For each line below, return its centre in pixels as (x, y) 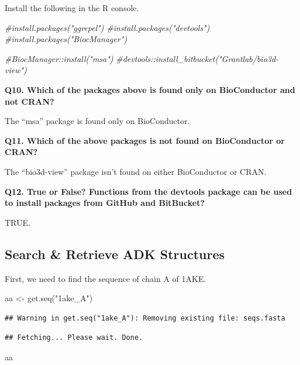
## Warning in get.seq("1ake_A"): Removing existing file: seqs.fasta (145, 318)
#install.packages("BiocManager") (66, 39)
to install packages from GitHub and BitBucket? (105, 203)
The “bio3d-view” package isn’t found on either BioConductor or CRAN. (136, 171)
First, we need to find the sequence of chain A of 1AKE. (106, 278)
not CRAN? (30, 101)
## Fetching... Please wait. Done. (74, 338)
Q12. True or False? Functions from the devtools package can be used (149, 191)
